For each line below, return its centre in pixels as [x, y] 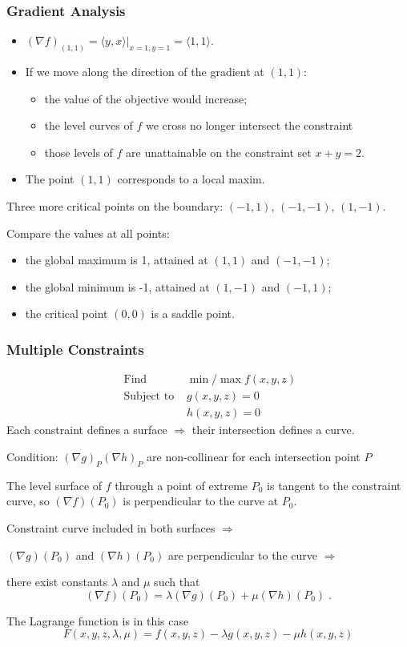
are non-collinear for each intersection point [254, 456]
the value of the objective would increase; [146, 98]
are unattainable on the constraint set [219, 152]
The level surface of [54, 485]
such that [177, 582]
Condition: [32, 456]
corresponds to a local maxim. [191, 179]
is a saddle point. [193, 313]
